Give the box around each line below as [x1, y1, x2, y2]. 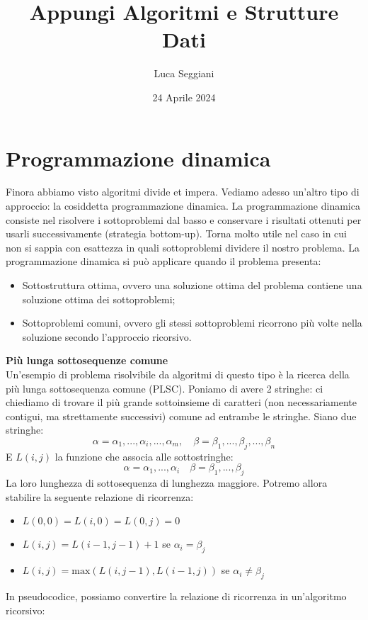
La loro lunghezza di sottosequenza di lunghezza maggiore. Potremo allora [6, 475, 328, 490]
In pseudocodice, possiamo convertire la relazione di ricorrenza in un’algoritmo [6, 588, 347, 603]
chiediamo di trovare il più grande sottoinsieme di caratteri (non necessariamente [6, 395, 357, 410]
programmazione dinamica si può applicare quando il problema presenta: [6, 254, 321, 269]
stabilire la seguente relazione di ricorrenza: [6, 489, 194, 504]
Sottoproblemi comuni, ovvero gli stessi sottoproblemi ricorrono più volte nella [22, 315, 362, 330]
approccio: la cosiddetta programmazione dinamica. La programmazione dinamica [6, 198, 360, 213]
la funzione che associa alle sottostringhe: [54, 449, 234, 463]
